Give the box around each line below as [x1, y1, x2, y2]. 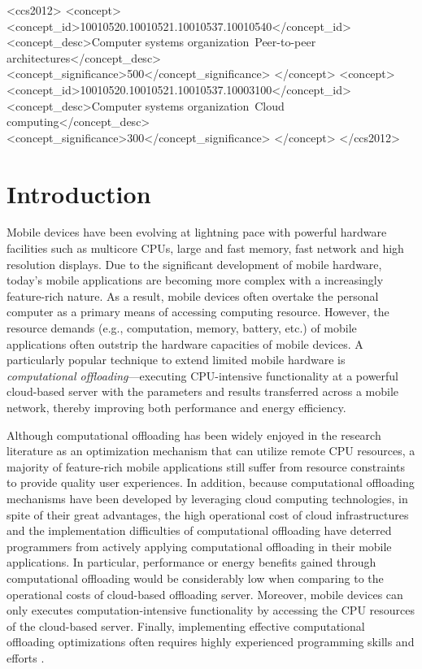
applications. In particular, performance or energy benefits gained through [7, 554, 376, 571]
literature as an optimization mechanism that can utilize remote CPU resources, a [7, 442, 415, 459]
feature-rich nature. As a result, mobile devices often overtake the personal [7, 287, 379, 304]
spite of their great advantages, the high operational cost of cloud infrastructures [7, 506, 409, 523]
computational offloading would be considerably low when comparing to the [7, 569, 384, 586]
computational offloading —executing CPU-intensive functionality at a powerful [7, 367, 399, 384]
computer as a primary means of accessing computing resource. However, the [7, 303, 389, 320]
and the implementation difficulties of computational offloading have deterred [7, 522, 392, 539]
